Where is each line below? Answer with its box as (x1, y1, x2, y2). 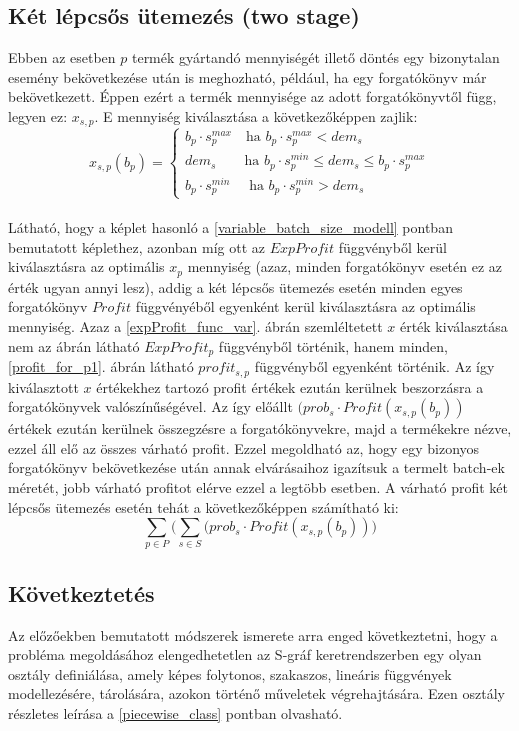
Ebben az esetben (8, 47, 116, 68)
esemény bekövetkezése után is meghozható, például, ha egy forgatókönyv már (8, 66, 487, 87)
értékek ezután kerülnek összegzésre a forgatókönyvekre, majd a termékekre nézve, (8, 418, 512, 439)
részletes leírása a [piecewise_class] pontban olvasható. (8, 703, 343, 723)
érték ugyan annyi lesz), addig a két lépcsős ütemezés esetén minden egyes (8, 276, 463, 297)
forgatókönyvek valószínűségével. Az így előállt (8, 396, 293, 417)
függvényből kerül (338, 236, 447, 257)
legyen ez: (8, 105, 68, 126)
